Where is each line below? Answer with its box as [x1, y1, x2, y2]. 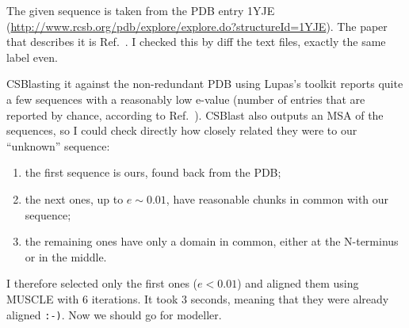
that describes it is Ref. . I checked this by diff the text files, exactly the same [6, 33, 386, 50]
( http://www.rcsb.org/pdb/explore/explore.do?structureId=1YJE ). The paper [6, 17, 388, 34]
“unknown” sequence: [6, 137, 110, 154]
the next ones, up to [25, 190, 124, 207]
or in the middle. [25, 248, 107, 265]
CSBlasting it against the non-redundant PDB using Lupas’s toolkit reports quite [6, 75, 403, 92]
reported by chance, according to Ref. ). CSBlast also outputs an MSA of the [6, 106, 384, 123]
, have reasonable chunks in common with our [166, 190, 389, 207]
